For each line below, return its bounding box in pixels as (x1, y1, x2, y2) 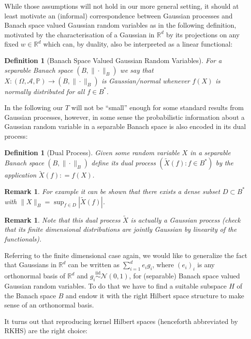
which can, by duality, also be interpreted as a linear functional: (43, 39, 233, 49)
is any (197, 259, 215, 270)
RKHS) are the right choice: (4, 325, 88, 336)
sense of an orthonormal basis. (4, 300, 94, 310)
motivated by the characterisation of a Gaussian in (4, 29, 155, 39)
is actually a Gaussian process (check (131, 214, 241, 225)
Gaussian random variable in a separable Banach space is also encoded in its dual (4, 121, 246, 131)
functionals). (4, 233, 42, 243)
